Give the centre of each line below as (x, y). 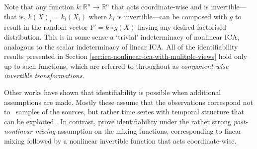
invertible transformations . (44, 75)
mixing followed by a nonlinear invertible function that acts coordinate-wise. (120, 140)
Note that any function (39, 6)
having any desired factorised (182, 27)
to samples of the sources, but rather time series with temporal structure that (124, 112)
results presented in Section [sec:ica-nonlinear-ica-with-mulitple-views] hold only (126, 56)
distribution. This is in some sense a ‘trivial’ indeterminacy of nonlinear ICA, (122, 36)
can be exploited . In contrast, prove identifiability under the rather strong (118, 121)
